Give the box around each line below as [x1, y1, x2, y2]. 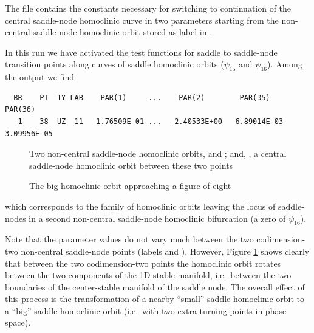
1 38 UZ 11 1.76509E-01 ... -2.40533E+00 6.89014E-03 [18, 117, 284, 126]
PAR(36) [5, 105, 36, 114]
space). [5, 316, 31, 329]
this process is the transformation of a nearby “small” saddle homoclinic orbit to [5, 292, 305, 305]
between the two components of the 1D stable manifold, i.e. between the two [5, 269, 292, 281]
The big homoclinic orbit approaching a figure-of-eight [29, 179, 231, 192]
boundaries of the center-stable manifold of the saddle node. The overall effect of [5, 280, 305, 293]
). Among [267, 58, 302, 70]
